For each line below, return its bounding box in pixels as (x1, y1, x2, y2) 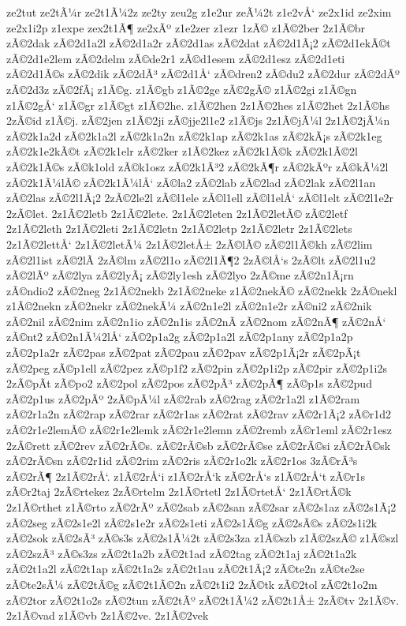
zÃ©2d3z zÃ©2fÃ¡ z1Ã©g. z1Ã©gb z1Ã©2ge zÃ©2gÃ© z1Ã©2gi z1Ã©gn (6, 81, 357, 97)
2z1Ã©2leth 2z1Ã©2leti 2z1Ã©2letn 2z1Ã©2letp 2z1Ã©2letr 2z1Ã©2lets (6, 220, 352, 237)
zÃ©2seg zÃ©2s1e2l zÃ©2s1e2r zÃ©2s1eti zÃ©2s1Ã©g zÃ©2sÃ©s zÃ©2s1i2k (6, 514, 378, 530)
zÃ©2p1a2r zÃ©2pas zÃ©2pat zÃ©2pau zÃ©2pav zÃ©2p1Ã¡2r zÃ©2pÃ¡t (6, 344, 361, 361)
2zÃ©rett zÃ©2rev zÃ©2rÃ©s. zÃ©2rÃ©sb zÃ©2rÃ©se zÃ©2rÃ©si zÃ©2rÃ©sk (6, 437, 391, 453)
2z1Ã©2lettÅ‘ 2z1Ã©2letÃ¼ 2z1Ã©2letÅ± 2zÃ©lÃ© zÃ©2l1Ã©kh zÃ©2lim (6, 235, 373, 252)
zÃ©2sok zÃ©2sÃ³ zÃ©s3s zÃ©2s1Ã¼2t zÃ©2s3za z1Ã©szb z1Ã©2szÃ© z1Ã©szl (6, 530, 399, 546)
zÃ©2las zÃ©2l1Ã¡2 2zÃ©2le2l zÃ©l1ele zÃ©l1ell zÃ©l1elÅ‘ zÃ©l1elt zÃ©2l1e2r (6, 189, 394, 206)
